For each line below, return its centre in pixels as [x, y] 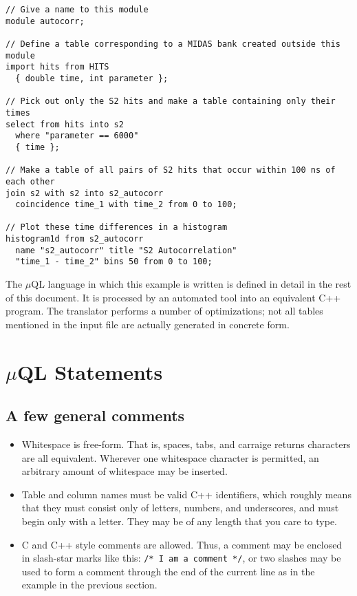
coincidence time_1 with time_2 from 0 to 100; [126, 205]
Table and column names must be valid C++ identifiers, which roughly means [186, 494]
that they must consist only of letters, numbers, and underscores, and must [180, 508]
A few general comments [95, 415]
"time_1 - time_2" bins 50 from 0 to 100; [114, 262]
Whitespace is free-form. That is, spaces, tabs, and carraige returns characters [186, 444]
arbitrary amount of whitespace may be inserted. [125, 471]
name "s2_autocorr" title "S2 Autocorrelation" [126, 250]
